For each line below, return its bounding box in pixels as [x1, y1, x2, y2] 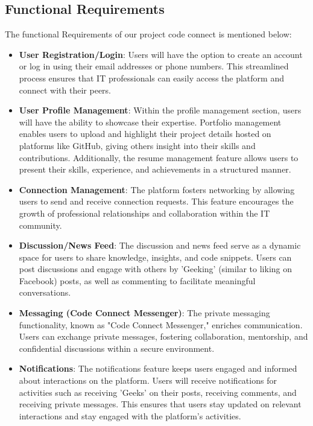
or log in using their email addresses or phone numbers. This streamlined [19, 60, 289, 72]
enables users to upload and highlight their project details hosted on [19, 127, 271, 140]
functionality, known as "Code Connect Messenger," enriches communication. [19, 318, 303, 331]
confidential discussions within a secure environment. [19, 342, 215, 354]
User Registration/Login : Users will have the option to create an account [19, 48, 303, 60]
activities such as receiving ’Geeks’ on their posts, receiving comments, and [19, 386, 297, 398]
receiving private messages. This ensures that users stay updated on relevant [19, 398, 302, 410]
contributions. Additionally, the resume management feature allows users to [19, 151, 299, 164]
